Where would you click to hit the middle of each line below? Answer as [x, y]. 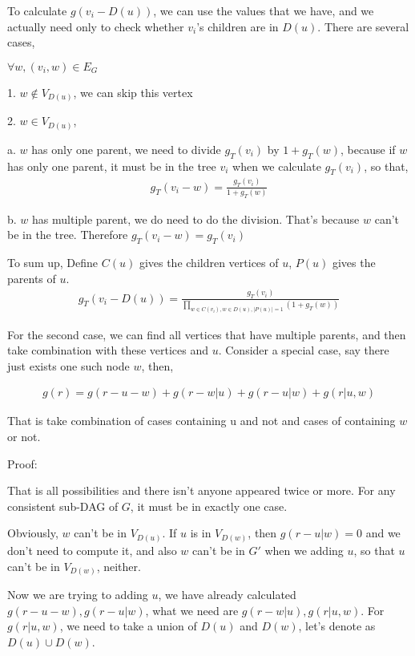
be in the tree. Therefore [68, 235]
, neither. [119, 566]
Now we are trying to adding [78, 595]
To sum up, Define [53, 263]
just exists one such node [68, 365]
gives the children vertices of [209, 263]
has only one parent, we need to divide [126, 149]
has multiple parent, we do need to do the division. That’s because [196, 219]
